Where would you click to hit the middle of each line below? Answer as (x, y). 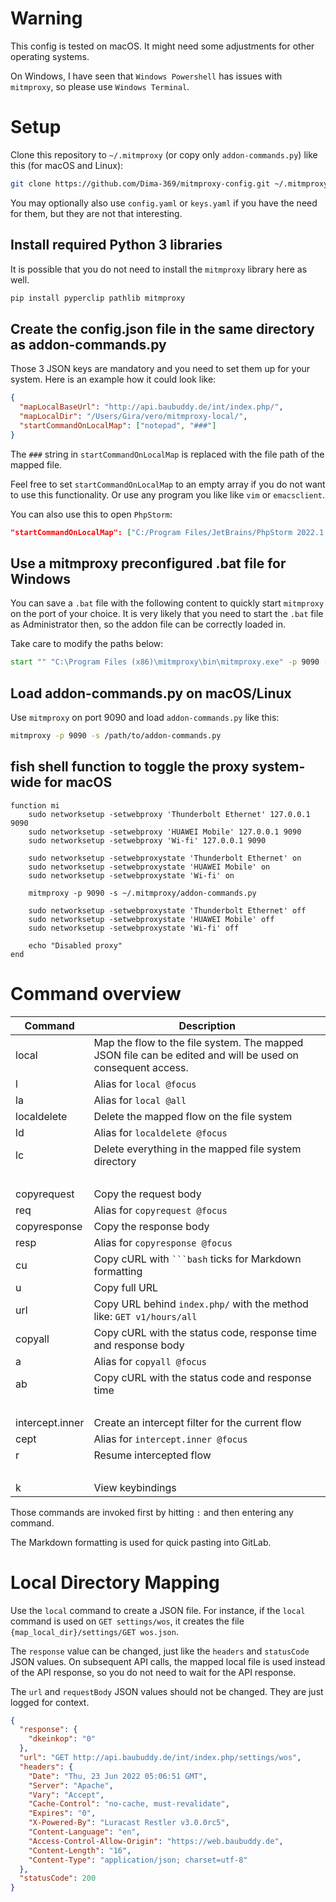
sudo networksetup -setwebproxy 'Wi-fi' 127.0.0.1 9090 (147, 840)
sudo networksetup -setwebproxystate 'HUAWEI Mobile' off (151, 919)
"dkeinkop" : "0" (62, 1739)
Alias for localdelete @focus (160, 1132)
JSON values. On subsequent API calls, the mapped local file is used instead (168, 1661)
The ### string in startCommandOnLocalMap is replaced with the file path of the (167, 454)
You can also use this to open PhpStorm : (91, 514)
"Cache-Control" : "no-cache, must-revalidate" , (129, 1804)
